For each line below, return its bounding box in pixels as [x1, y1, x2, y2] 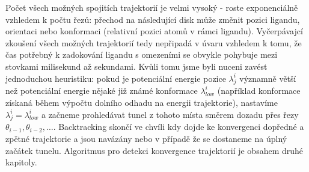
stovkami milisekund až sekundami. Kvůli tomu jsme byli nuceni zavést [5, 60, 268, 72]
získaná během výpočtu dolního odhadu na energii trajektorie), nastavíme [5, 96, 278, 108]
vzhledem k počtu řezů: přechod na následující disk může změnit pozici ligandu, [5, 13, 300, 25]
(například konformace [217, 84, 301, 97]
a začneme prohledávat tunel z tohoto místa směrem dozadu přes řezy [41, 108, 299, 120]
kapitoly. [5, 156, 37, 168]
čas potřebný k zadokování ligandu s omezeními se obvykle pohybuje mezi [5, 48, 278, 61]
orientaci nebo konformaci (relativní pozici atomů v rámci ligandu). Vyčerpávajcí [5, 25, 303, 37]
